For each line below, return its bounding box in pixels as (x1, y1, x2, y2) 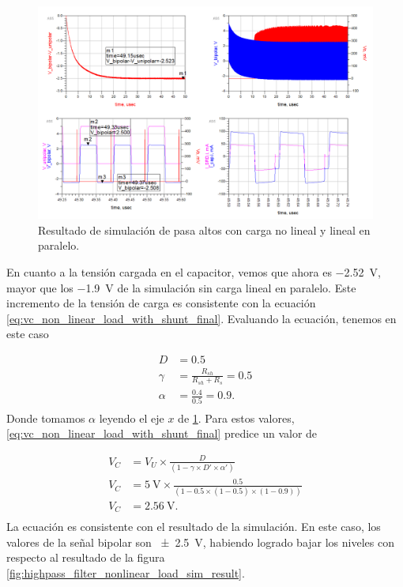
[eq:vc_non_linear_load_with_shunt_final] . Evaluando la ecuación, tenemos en (6, 310, 397, 326)
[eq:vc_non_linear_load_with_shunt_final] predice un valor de (6, 425, 318, 442)
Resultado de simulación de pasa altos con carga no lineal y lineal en (38, 221, 371, 238)
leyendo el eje (99, 409, 164, 426)
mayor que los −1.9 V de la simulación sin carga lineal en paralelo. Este (6, 279, 356, 295)
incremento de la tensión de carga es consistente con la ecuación (6, 295, 316, 311)
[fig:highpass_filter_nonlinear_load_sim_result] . (6, 565, 245, 581)
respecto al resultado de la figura (6, 549, 165, 566)
